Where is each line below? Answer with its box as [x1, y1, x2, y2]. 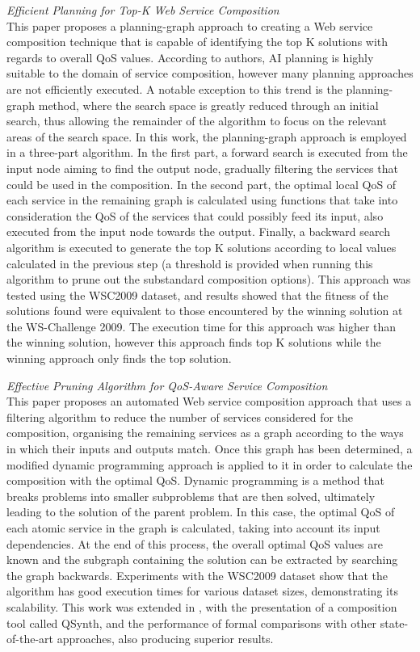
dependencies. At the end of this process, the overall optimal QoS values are [6, 535, 383, 552]
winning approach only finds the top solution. [6, 350, 232, 367]
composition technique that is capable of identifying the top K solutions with [6, 33, 388, 50]
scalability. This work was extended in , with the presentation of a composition [6, 598, 397, 615]
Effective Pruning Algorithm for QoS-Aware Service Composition [6, 376, 328, 393]
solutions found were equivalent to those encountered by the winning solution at [6, 302, 403, 319]
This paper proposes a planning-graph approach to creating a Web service [6, 17, 373, 34]
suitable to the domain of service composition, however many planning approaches [6, 65, 414, 82]
